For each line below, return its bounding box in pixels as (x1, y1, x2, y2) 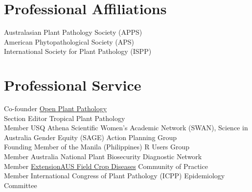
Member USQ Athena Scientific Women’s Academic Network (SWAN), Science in (4, 122, 248, 133)
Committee (4, 180, 37, 190)
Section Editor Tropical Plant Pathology (4, 113, 125, 123)
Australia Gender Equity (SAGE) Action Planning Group (4, 132, 177, 142)
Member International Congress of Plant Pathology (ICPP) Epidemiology (4, 170, 225, 181)
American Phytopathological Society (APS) (4, 36, 135, 47)
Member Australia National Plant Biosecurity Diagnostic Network (4, 151, 202, 161)
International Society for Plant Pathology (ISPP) (4, 46, 152, 56)
